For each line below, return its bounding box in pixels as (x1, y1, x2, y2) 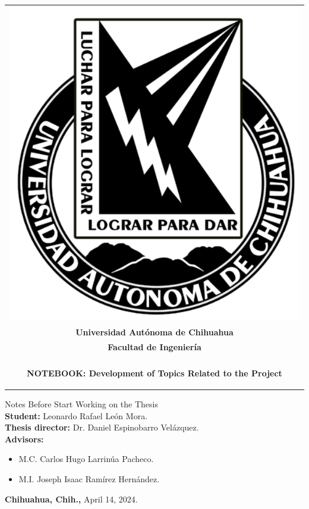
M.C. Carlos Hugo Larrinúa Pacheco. (18, 453, 154, 465)
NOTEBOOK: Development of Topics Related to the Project (27, 366, 282, 379)
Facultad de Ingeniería (108, 340, 201, 353)
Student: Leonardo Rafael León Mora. (5, 409, 148, 422)
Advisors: (5, 432, 44, 445)
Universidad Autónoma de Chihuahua (75, 325, 234, 338)
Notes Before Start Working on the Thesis (5, 398, 158, 410)
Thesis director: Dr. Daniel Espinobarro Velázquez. (5, 421, 199, 433)
